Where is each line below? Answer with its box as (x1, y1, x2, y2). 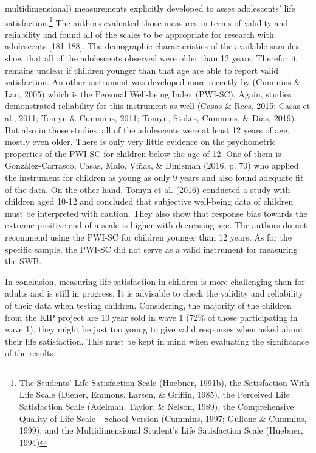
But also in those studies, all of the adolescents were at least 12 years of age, (5, 123, 290, 136)
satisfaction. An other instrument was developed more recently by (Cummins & (5, 75, 301, 88)
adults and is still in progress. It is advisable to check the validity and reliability (5, 287, 303, 300)
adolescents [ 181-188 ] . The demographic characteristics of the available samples (5, 40, 299, 52)
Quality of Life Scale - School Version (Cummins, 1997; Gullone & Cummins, (19, 412, 307, 424)
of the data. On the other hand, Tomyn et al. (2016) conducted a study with (5, 183, 290, 195)
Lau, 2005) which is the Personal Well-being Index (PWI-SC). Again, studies (5, 87, 292, 100)
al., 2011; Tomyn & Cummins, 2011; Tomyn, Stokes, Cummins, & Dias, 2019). (5, 111, 297, 124)
